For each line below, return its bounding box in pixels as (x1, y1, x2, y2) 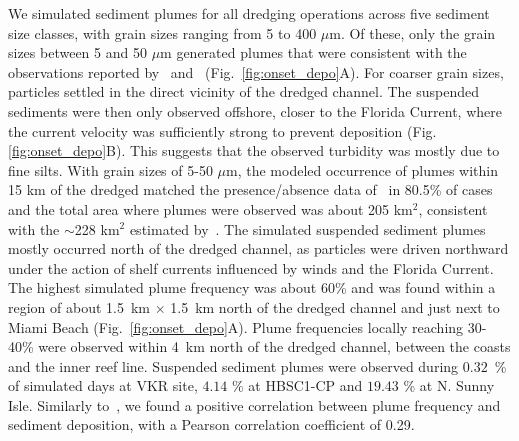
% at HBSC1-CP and (232, 375, 363, 396)
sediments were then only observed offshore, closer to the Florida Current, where (8, 100, 502, 121)
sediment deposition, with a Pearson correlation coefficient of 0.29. (8, 414, 415, 435)
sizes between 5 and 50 (8, 42, 147, 63)
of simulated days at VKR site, (8, 375, 198, 396)
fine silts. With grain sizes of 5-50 (8, 159, 213, 180)
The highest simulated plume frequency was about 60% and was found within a (8, 277, 496, 298)
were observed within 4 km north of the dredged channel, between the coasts (38, 336, 511, 357)
